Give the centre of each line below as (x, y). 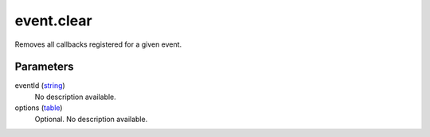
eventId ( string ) (40, 86)
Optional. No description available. (91, 119)
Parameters (44, 67)
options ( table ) (39, 108)
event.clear (53, 21)
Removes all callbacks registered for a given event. (98, 44)
